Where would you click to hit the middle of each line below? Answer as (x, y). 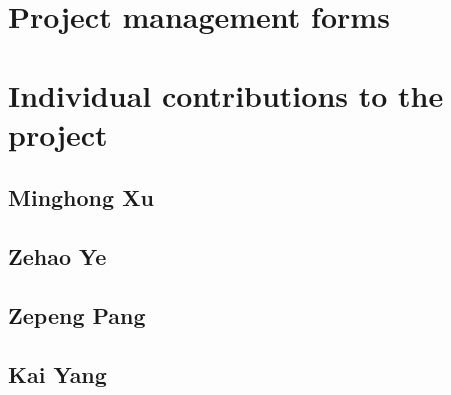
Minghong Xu (81, 197)
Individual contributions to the (226, 94)
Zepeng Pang (77, 314)
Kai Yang (57, 373)
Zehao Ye (57, 256)
